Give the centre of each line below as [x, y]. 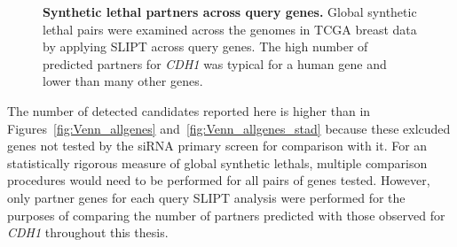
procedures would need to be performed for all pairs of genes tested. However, [219, 180]
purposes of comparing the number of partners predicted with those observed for [226, 215]
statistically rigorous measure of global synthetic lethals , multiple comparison [217, 162]
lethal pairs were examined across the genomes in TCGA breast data [230, 29]
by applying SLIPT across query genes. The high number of [205, 46]
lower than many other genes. [123, 81]
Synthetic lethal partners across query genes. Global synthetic [230, 12]
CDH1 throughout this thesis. [88, 232]
